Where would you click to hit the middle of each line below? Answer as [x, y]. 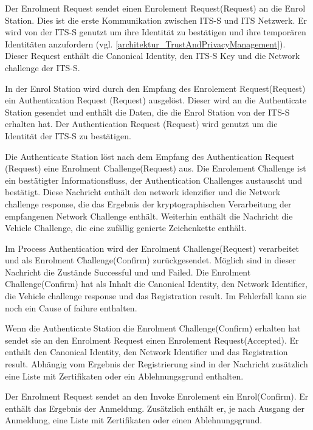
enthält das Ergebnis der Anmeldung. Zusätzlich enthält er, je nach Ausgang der [155, 408]
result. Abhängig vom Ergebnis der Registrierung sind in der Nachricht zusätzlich [156, 364]
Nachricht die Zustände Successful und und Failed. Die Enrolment [128, 272]
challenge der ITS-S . [43, 67]
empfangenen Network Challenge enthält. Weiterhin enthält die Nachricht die [149, 216]
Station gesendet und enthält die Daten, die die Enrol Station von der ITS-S [147, 112]
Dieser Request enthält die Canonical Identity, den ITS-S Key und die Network [153, 56]
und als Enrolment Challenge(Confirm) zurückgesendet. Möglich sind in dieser [150, 260]
